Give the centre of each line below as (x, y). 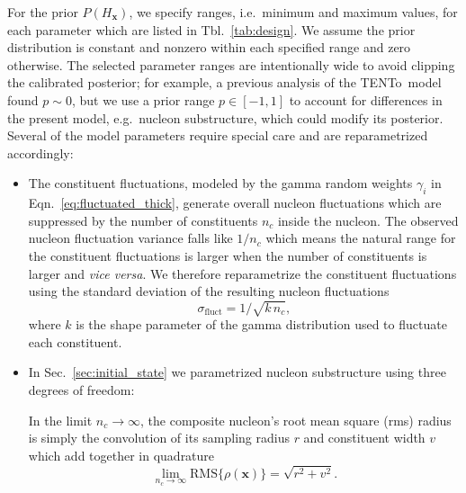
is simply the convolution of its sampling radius (159, 438)
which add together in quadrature (121, 455)
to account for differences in (366, 99)
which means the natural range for (361, 238)
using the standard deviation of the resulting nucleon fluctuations (209, 291)
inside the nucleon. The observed (368, 220)
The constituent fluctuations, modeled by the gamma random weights (220, 183)
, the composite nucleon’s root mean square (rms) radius (296, 420)
